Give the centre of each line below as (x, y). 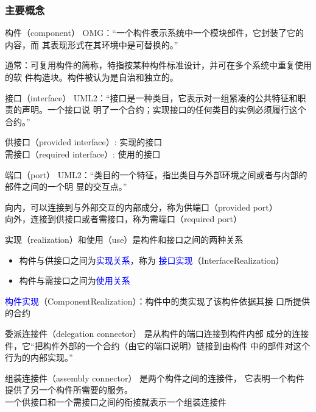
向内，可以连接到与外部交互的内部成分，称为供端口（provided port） (141, 207)
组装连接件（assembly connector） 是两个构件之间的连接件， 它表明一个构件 (155, 378)
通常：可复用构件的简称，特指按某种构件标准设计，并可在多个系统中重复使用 (158, 65)
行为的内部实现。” (39, 357)
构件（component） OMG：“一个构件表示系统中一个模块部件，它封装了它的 (154, 33)
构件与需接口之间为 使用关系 (75, 280)
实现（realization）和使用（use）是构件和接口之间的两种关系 (124, 239)
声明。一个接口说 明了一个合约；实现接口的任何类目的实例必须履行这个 (164, 110)
